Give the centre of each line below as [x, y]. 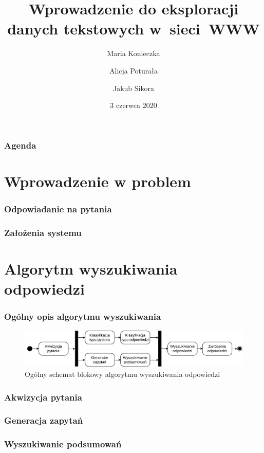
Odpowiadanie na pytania [58, 209]
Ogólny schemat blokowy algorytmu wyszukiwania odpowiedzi [122, 374]
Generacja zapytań [44, 420]
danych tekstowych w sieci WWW [134, 29]
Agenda [20, 145]
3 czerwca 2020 [134, 105]
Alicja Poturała [133, 70]
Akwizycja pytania [43, 397]
